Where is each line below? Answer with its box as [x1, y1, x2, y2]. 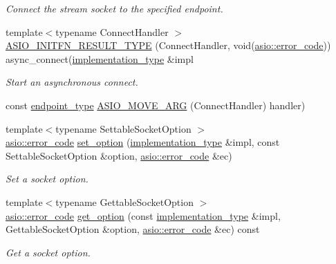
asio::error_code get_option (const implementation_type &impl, [6, 208, 281, 223]
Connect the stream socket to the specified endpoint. [6, 1, 223, 15]
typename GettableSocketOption [55, 194, 194, 209]
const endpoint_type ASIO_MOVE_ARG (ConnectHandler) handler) [6, 97, 306, 112]
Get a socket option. [6, 245, 91, 259]
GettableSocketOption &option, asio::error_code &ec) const [6, 222, 260, 236]
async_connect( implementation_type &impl [6, 51, 194, 66]
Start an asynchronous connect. [6, 75, 138, 89]
